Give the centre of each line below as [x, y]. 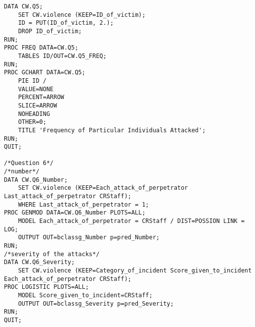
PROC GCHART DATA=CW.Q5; [45, 73]
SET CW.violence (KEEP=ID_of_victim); [82, 15]
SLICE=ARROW [38, 105]
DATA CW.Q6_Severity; [40, 262]
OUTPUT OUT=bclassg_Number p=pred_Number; [89, 238]
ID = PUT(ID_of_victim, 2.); [66, 23]
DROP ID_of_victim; [50, 31]
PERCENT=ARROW [41, 97]
